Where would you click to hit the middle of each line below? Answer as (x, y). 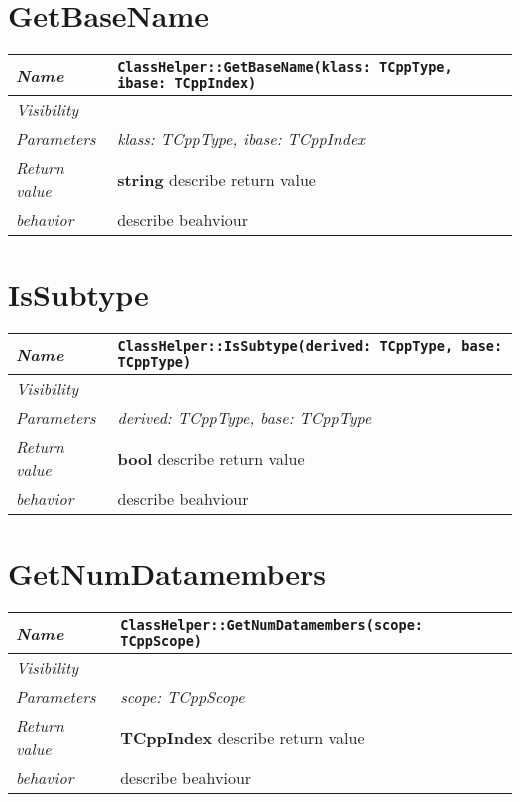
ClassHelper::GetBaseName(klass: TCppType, (285, 67)
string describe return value (216, 179)
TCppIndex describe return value (242, 737)
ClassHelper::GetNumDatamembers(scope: (272, 625)
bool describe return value (211, 458)
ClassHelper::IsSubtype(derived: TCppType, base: (310, 346)
